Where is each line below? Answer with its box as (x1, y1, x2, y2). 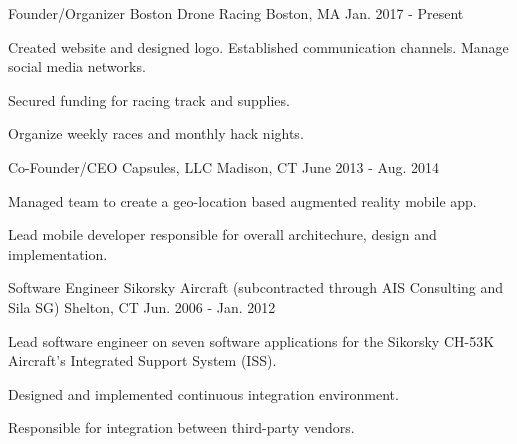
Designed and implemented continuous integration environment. (8, 383, 399, 404)
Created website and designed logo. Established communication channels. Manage (8, 36, 509, 57)
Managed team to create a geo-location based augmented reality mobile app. (8, 190, 477, 211)
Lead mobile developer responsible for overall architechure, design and (8, 224, 437, 245)
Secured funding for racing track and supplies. (8, 89, 290, 110)
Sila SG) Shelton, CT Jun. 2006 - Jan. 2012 (8, 296, 276, 317)
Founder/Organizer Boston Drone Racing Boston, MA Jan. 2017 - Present (8, 3, 464, 23)
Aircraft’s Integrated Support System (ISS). (8, 350, 277, 371)
